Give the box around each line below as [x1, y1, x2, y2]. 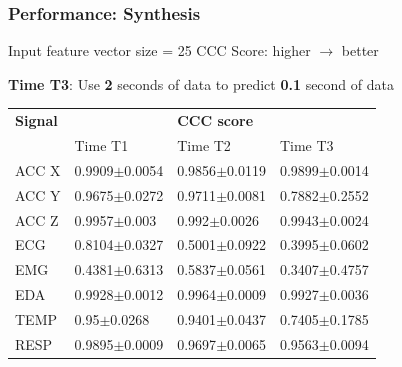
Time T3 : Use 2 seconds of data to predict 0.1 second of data [8, 73, 394, 94]
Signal [15, 110, 58, 131]
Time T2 [177, 135, 231, 155]
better [341, 40, 379, 61]
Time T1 [74, 135, 129, 155]
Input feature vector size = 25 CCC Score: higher [8, 40, 311, 61]
